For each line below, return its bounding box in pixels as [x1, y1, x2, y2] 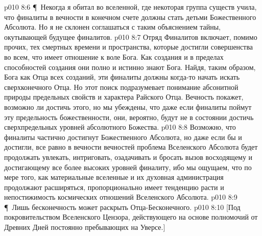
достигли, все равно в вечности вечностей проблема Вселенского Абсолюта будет [4, 141, 258, 152]
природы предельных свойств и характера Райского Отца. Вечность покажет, [4, 91, 244, 102]
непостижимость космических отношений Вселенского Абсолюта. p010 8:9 [4, 192, 237, 202]
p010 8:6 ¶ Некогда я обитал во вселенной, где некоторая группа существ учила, [4, 2, 257, 12]
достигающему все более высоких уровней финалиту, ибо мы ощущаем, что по [4, 161, 252, 172]
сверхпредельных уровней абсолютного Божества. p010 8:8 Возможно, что [4, 122, 236, 132]
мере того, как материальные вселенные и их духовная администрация [4, 172, 224, 182]
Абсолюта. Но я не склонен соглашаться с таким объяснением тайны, [4, 21, 221, 32]
